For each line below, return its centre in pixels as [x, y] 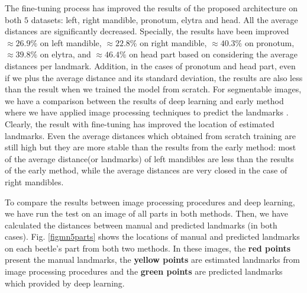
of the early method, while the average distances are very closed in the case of [146, 170]
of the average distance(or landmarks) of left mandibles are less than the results [149, 158]
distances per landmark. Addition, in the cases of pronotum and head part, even [150, 65]
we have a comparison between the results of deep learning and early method [144, 100]
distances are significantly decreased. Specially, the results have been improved [147, 31]
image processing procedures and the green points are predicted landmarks [144, 271]
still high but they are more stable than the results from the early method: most [151, 147]
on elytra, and [65, 54]
